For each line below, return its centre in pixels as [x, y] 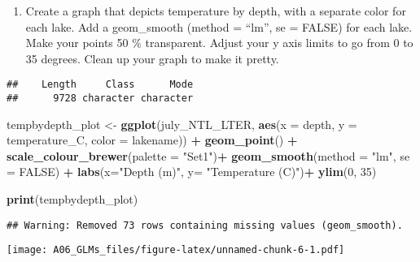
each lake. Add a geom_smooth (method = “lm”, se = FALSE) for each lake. [219, 26]
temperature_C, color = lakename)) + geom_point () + [152, 140]
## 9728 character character [100, 99]
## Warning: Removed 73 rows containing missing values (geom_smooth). [205, 225]
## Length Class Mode [100, 85]
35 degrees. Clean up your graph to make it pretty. [152, 58]
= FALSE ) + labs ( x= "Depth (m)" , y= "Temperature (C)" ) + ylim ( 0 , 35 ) [192, 172]
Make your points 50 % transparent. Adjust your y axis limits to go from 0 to [219, 43]
